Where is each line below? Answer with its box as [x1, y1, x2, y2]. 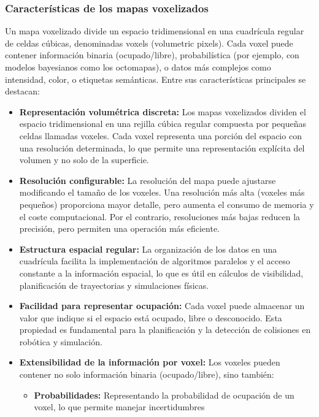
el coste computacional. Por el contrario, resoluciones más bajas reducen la [19, 210, 301, 223]
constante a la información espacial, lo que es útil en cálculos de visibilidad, [19, 266, 304, 279]
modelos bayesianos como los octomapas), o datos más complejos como [5, 61, 271, 73]
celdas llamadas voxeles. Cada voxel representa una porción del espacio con [19, 129, 302, 142]
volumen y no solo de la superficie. [19, 153, 149, 166]
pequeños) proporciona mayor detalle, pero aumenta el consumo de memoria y [19, 197, 314, 210]
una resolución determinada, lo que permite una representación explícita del [19, 141, 305, 154]
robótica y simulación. [19, 335, 102, 348]
